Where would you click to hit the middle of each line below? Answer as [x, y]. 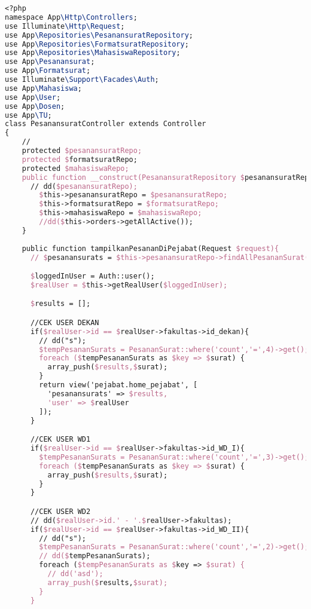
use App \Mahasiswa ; [43, 88]
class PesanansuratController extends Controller [106, 124]
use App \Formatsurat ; [48, 71]
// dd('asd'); [75, 574]
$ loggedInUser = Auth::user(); [92, 276]
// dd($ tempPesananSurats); [95, 556]
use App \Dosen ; [35, 106]
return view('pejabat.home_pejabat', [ [118, 385]
